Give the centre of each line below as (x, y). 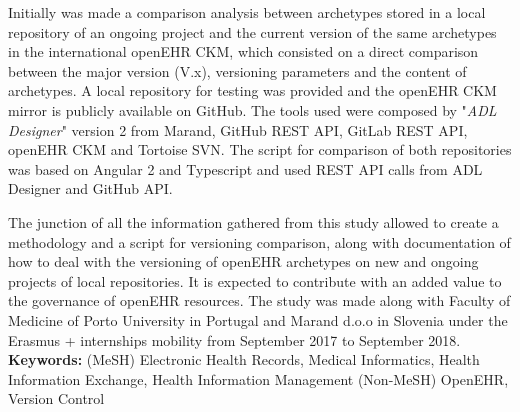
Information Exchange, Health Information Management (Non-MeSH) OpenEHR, (258, 378)
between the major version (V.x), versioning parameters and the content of (237, 70)
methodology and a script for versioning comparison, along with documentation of (259, 241)
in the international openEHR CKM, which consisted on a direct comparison (243, 51)
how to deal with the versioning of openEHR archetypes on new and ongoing (243, 261)
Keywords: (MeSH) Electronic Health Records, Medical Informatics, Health (244, 359)
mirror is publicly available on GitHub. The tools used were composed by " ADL (252, 109)
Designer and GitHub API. (90, 188)
